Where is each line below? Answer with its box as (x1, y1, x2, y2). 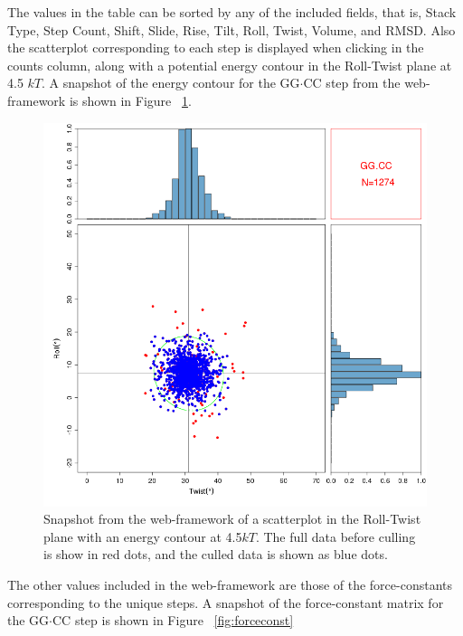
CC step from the (303, 73, 401, 92)
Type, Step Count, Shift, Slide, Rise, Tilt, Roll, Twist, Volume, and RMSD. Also (7, 20, 456, 39)
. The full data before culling (255, 527, 416, 546)
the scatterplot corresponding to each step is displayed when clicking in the (7, 38, 424, 57)
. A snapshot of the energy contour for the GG (42, 73, 300, 92)
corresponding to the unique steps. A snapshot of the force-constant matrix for (7, 593, 444, 612)
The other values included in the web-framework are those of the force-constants (7, 574, 453, 593)
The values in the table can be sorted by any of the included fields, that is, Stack (7, 3, 457, 21)
